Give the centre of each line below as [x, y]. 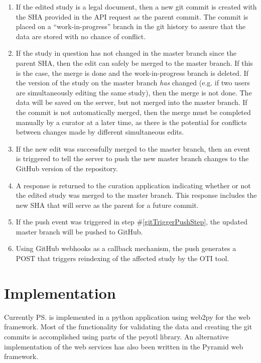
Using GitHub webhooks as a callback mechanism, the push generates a [126, 248]
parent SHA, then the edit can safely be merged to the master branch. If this [134, 63]
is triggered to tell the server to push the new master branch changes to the [132, 158]
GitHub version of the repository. [67, 168]
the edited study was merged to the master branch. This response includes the [136, 195]
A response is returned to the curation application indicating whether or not [133, 185]
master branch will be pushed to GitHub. [79, 231]
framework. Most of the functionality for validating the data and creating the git [128, 327]
